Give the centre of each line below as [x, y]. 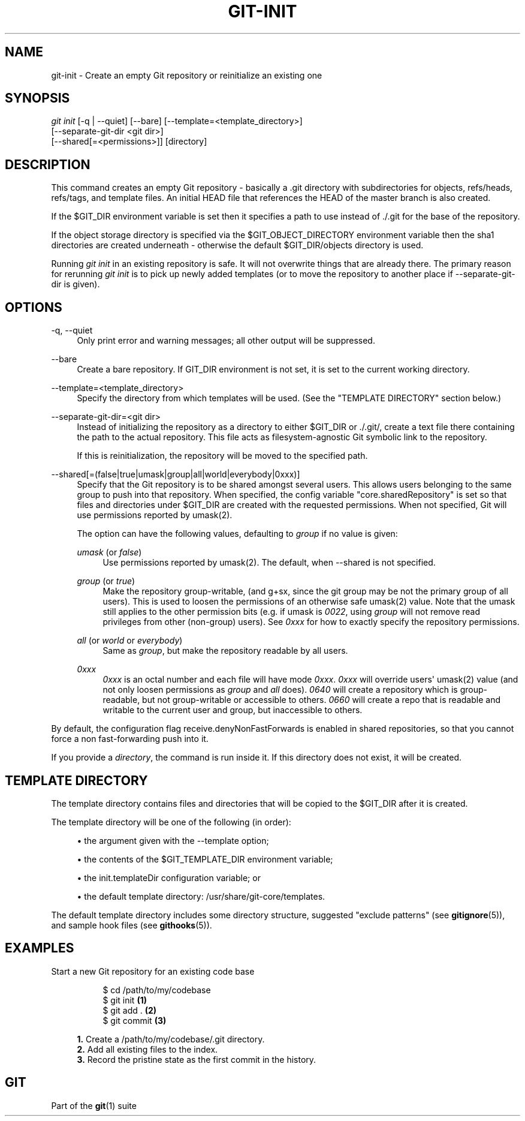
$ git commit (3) [135, 1020]
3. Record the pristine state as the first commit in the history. [197, 1059]
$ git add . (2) [130, 1010]
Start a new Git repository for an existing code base [153, 971]
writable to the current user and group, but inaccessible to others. [233, 710]
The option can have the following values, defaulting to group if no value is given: [237, 534]
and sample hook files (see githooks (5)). [132, 925]
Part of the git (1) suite [94, 1105]
